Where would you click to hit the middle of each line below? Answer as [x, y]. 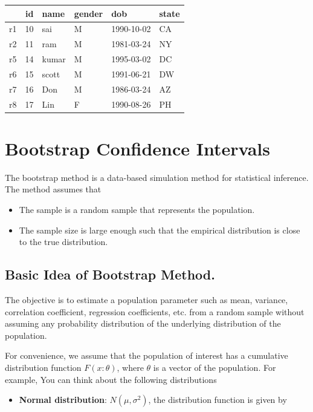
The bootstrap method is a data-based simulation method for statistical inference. [157, 177]
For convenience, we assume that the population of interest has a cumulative [147, 355]
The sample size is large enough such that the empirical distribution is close [160, 230]
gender [89, 13]
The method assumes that [53, 189]
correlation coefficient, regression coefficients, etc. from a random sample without [155, 311]
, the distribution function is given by [218, 400]
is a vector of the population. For [215, 367]
